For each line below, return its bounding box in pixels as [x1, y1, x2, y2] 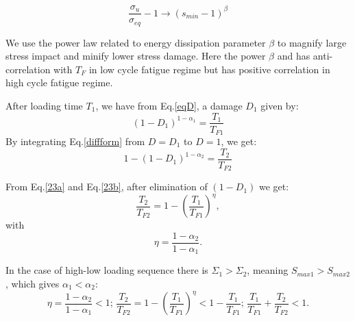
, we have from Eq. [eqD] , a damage [95, 98, 243, 112]
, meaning [247, 263, 289, 277]
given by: [260, 98, 299, 112]
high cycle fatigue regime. [5, 75, 113, 90]
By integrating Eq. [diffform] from [5, 134, 145, 149]
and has [277, 49, 310, 63]
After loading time [5, 98, 83, 112]
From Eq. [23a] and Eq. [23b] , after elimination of [5, 179, 208, 194]
